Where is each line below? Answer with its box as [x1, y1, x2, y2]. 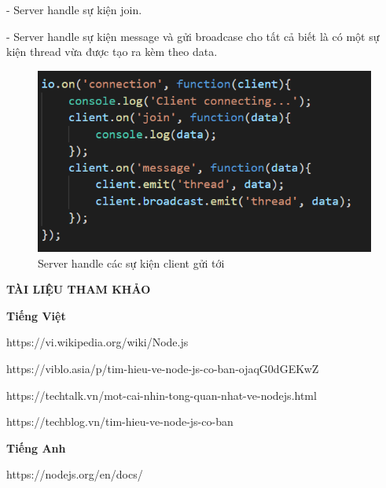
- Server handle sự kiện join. [6, 2, 142, 17]
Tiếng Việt [6, 307, 66, 323]
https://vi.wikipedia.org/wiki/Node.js [6, 334, 189, 350]
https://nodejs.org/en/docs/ [6, 466, 143, 482]
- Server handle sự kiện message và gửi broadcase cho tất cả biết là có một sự [6, 28, 380, 44]
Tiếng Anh [6, 439, 66, 456]
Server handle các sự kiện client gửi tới [38, 254, 225, 271]
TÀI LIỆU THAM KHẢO [6, 281, 151, 298]
